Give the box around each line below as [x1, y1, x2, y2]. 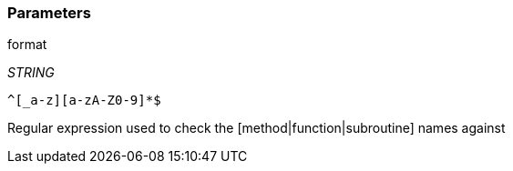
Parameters [7, 4, 91, 22]
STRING [7, 65, 55, 81]
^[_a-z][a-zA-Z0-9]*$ [7, 93, 161, 108]
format [7, 36, 47, 53]
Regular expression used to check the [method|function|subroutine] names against [7, 120, 506, 136]
